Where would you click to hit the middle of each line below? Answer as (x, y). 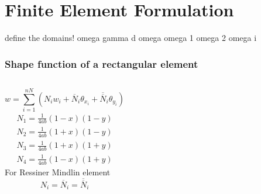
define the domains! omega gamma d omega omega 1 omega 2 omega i (131, 38)
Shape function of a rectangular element (102, 63)
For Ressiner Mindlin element (58, 172)
